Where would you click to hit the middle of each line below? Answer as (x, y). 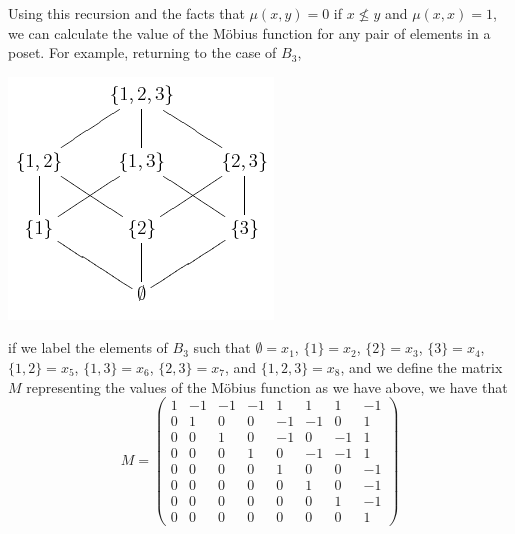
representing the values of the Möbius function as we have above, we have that (267, 386)
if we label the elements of (88, 347)
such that (222, 347)
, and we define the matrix (421, 366)
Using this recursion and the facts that (126, 13)
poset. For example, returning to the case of (142, 52)
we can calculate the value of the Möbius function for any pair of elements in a (249, 32)
